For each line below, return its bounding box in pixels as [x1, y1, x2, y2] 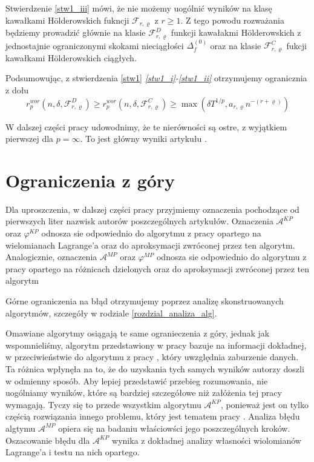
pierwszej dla [5, 132, 54, 145]
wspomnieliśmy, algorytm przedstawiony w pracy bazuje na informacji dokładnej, [5, 338, 307, 351]
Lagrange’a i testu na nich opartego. [5, 446, 140, 458]
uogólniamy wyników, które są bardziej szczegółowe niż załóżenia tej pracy [5, 386, 282, 399]
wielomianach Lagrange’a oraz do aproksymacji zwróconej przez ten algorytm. [5, 238, 295, 251]
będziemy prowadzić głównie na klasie [5, 26, 146, 39]
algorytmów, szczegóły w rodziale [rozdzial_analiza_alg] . [5, 306, 217, 319]
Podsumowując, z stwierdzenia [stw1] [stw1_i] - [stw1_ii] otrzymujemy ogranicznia [5, 72, 307, 84]
